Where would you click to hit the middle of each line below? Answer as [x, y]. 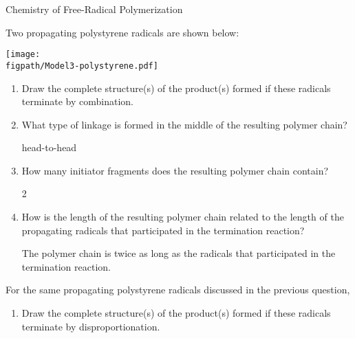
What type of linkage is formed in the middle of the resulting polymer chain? [184, 124]
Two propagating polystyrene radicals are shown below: [122, 32]
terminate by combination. [78, 101]
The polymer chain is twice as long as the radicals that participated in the [179, 253]
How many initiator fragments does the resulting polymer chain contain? [175, 170]
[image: [23, 55]
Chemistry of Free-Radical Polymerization [94, 9]
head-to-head [49, 147]
